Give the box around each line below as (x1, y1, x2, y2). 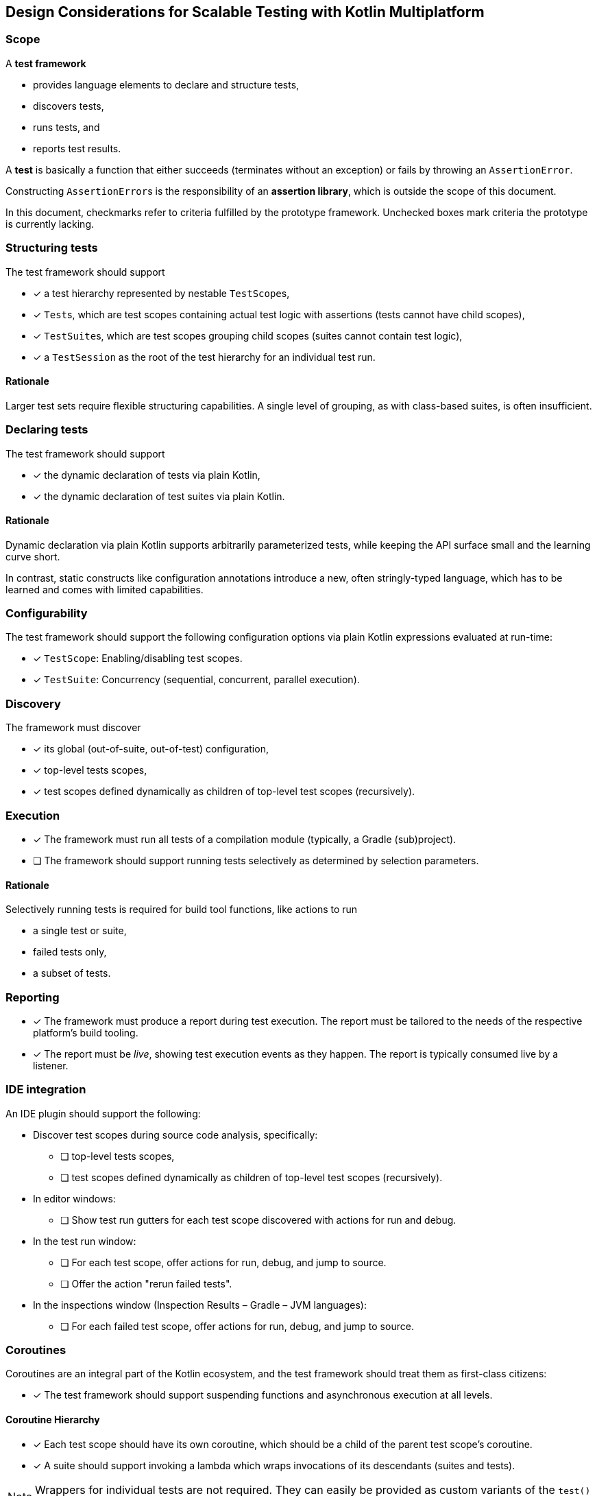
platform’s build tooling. (33, 1026, 138, 1038)
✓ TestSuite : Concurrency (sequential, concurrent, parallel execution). (33, 674, 360, 686)
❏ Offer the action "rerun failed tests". (60, 1277, 232, 1290)
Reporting (5, 990, 60, 1004)
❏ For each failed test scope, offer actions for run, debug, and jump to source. (60, 1320, 414, 1332)
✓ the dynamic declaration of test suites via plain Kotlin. (33, 490, 285, 502)
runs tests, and (33, 121, 100, 133)
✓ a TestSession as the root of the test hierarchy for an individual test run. (33, 351, 376, 363)
